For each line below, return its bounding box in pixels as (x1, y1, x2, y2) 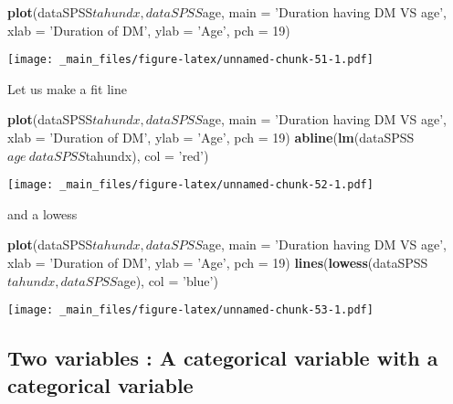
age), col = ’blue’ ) (117, 271, 218, 290)
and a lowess (7, 204, 78, 223)
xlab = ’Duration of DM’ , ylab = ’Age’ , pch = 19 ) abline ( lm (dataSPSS (7, 128, 415, 147)
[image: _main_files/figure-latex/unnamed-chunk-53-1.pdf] (7, 303, 374, 317)
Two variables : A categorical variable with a (7, 344, 438, 372)
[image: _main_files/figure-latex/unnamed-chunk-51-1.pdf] (7, 53, 374, 67)
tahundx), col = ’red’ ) (85, 145, 209, 165)
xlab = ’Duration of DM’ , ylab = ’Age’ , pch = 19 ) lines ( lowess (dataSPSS (7, 253, 428, 272)
